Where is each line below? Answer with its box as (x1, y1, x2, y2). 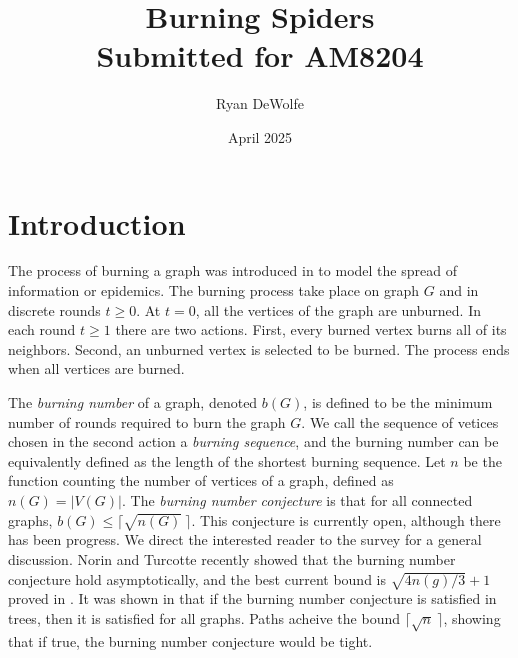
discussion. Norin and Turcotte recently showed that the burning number (8, 548, 456, 569)
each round (8, 319, 76, 340)
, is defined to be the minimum (303, 392, 493, 412)
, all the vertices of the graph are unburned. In (195, 299, 481, 320)
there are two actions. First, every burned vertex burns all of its (115, 319, 507, 340)
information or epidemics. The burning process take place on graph (8, 280, 420, 301)
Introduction (8, 202, 186, 243)
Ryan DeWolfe (216, 93, 304, 114)
